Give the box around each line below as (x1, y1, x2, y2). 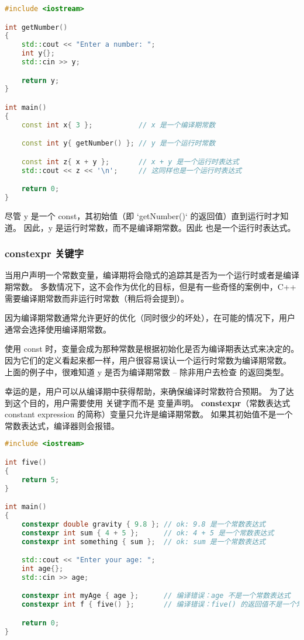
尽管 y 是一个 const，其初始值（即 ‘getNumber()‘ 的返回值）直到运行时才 (5, 209, 281, 222)
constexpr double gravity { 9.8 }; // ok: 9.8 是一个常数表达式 (21, 520, 266, 528)
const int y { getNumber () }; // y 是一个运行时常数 (21, 139, 216, 148)
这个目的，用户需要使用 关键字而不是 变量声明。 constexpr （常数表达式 (12, 396, 291, 409)
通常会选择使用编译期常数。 (5, 323, 111, 335)
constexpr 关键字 (5, 246, 84, 261)
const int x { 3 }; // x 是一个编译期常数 (21, 120, 216, 129)
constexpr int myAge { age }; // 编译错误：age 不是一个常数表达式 (21, 591, 291, 600)
